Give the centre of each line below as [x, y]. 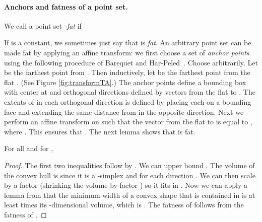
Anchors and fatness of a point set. [66, 6]
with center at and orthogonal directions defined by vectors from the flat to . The [130, 92]
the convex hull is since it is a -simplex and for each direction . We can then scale [130, 175]
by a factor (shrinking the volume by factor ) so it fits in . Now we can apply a [126, 185]
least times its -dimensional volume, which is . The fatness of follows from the [124, 205]
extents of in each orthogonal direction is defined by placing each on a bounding [128, 101]
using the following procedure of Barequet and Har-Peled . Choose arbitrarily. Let [131, 62]
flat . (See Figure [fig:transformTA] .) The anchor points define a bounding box [125, 82]
